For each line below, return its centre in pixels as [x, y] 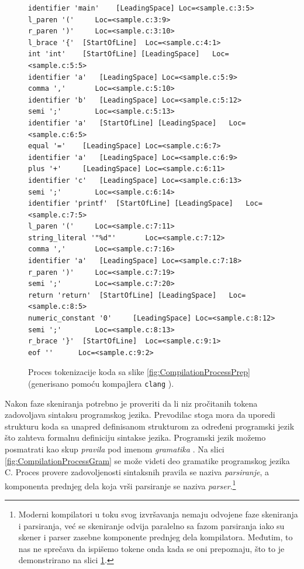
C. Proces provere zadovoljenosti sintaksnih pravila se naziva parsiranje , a [137, 472]
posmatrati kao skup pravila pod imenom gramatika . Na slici [115, 449]
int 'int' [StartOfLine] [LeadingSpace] [114, 54]
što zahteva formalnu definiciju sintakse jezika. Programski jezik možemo [135, 437]
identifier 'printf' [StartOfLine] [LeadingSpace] [131, 204]
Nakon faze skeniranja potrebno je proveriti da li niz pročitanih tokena [131, 403]
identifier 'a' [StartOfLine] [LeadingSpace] [122, 123]
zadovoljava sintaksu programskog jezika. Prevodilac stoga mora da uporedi [140, 415]
